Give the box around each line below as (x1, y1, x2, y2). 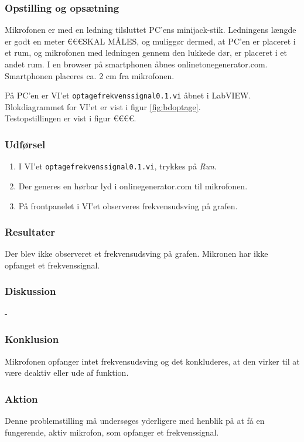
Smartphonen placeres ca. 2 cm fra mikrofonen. (5, 69, 175, 81)
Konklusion (5, 332, 59, 346)
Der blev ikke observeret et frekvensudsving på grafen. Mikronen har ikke (5, 247, 268, 260)
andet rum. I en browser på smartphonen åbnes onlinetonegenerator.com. (5, 58, 268, 70)
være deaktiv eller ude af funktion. (5, 366, 129, 379)
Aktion (5, 391, 38, 406)
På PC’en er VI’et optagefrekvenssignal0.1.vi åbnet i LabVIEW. (5, 89, 251, 101)
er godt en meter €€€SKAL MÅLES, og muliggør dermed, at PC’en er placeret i (5, 35, 296, 47)
